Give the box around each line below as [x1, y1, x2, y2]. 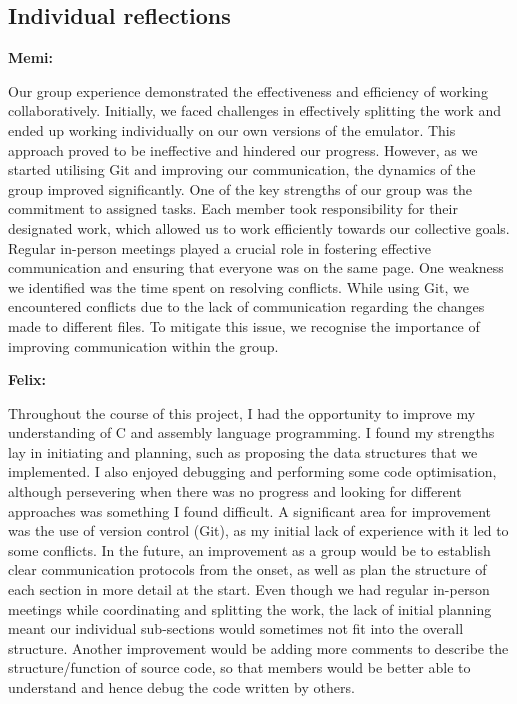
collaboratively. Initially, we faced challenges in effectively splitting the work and [8, 100, 501, 121]
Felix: [8, 369, 47, 390]
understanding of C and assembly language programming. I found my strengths [8, 422, 495, 443]
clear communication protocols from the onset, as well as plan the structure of [8, 559, 487, 580]
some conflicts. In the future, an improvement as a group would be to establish [8, 539, 491, 560]
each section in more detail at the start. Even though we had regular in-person [8, 579, 490, 600]
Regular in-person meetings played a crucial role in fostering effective [8, 237, 431, 258]
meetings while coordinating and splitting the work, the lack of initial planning [8, 598, 492, 619]
